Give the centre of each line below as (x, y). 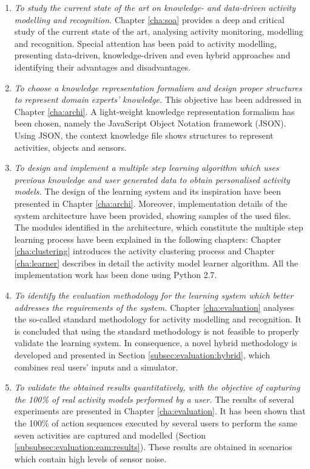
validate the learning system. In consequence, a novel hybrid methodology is (156, 343)
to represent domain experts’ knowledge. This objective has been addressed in (158, 99)
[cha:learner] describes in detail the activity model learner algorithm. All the (156, 262)
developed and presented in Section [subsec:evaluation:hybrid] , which (142, 355)
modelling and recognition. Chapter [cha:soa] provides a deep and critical (149, 19)
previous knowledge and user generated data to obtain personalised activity (152, 179)
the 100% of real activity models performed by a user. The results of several (154, 399)
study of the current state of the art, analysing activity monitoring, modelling (159, 31)
